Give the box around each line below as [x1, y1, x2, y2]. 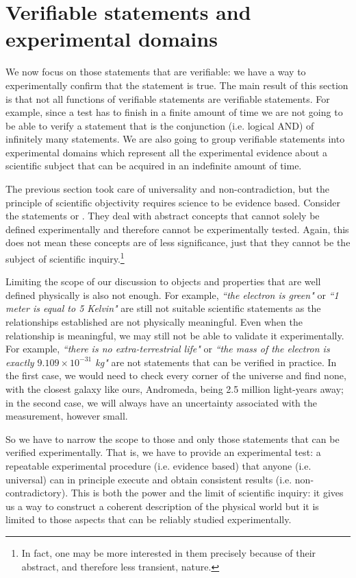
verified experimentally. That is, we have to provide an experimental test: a [5, 445, 321, 459]
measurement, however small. [5, 409, 128, 423]
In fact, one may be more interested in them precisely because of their [21, 545, 316, 559]
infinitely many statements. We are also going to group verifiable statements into [5, 132, 345, 146]
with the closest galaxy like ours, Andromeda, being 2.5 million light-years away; [5, 382, 344, 396]
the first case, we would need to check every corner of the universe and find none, [5, 368, 346, 383]
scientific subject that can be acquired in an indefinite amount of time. [5, 158, 302, 173]
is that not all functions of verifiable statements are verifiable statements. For [5, 91, 330, 106]
